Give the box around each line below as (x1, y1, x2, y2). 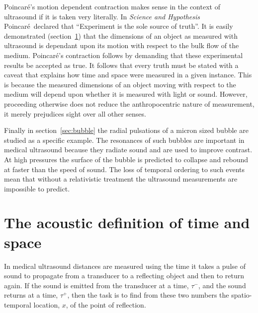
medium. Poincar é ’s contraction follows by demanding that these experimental (4, 50, 243, 60)
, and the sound (198, 280, 246, 290)
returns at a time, (4, 290, 58, 300)
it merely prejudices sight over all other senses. (4, 108, 146, 119)
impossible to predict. (4, 183, 70, 193)
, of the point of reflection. (66, 299, 146, 310)
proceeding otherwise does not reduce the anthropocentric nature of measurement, (4, 98, 255, 109)
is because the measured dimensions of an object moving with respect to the (4, 79, 236, 89)
